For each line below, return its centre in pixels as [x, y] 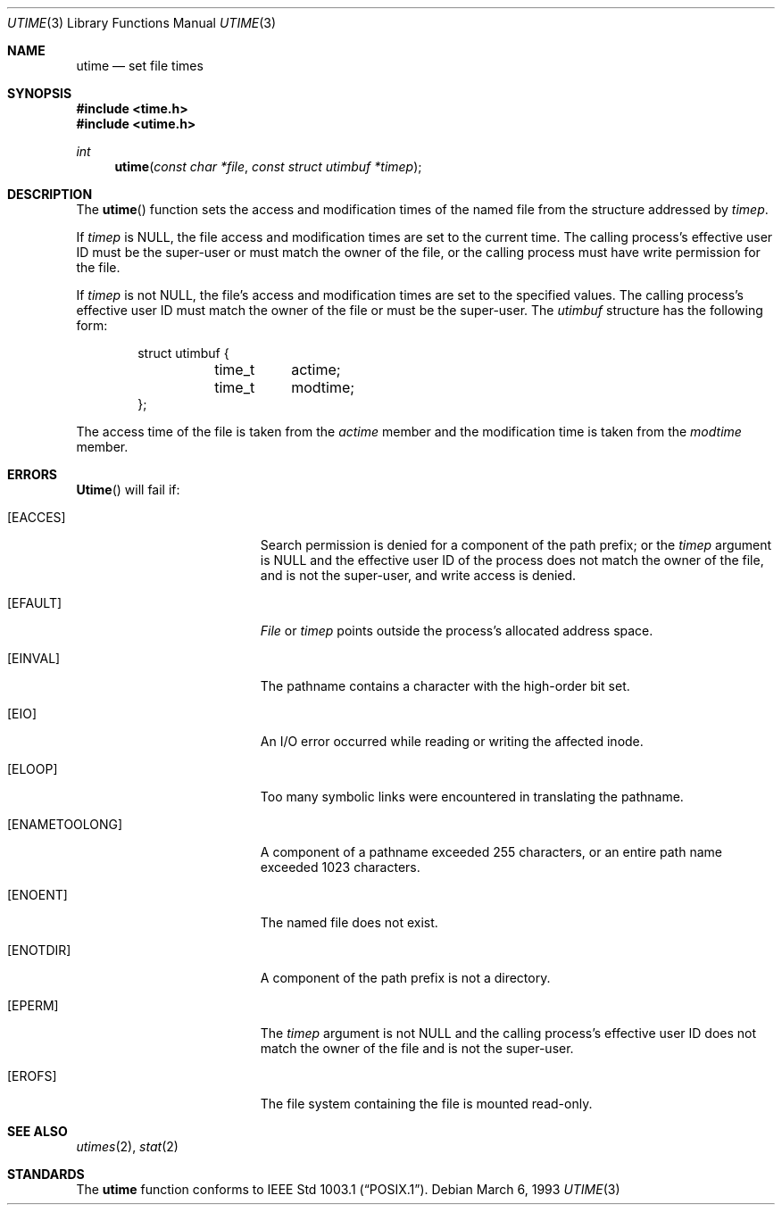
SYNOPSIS [40, 93]
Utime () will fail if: [128, 490]
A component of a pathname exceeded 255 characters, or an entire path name [491, 852]
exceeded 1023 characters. [340, 867]
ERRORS [33, 474]
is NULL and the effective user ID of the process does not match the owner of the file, [512, 560]
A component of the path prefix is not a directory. [405, 978]
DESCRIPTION [50, 194]
